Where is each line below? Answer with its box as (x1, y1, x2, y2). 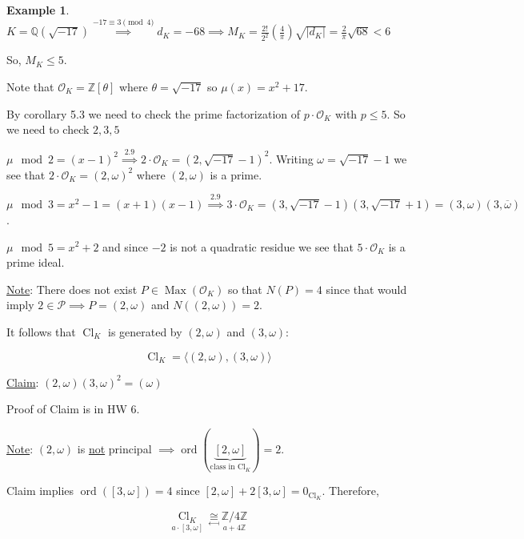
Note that (6, 78, 54, 95)
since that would (326, 280, 407, 297)
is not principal (77, 440, 152, 457)
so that (227, 280, 262, 297)
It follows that (6, 323, 76, 340)
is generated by (107, 323, 182, 340)
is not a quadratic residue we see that (170, 238, 354, 255)
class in (210, 463, 235, 472)
